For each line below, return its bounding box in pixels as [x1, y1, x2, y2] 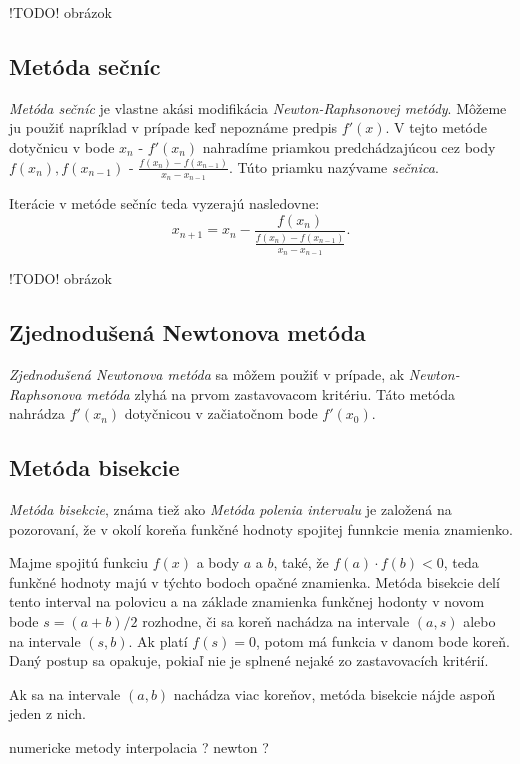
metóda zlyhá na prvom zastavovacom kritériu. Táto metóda [86, 383, 456, 404]
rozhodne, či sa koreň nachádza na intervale [142, 610, 410, 631]
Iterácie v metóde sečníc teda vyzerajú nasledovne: [9, 193, 320, 214]
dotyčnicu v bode [9, 136, 115, 157]
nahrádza [9, 403, 66, 424]
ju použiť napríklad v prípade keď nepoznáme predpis [9, 117, 338, 138]
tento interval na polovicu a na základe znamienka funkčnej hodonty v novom [9, 591, 485, 612]
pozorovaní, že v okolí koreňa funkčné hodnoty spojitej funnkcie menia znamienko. [9, 518, 513, 539]
